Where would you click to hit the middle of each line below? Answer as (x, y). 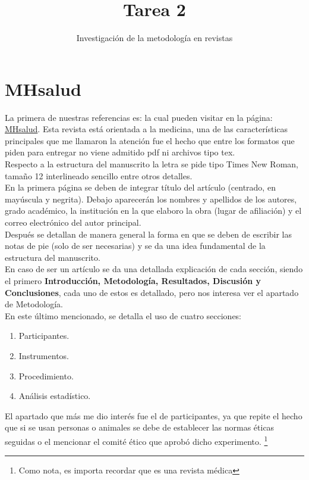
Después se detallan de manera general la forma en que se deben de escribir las (149, 234)
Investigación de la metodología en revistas (154, 38)
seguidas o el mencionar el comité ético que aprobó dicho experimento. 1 (136, 440)
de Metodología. (34, 304)
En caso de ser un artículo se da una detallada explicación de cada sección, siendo (154, 269)
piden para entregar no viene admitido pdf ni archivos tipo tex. (120, 152)
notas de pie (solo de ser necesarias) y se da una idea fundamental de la (135, 246)
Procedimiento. (46, 375)
